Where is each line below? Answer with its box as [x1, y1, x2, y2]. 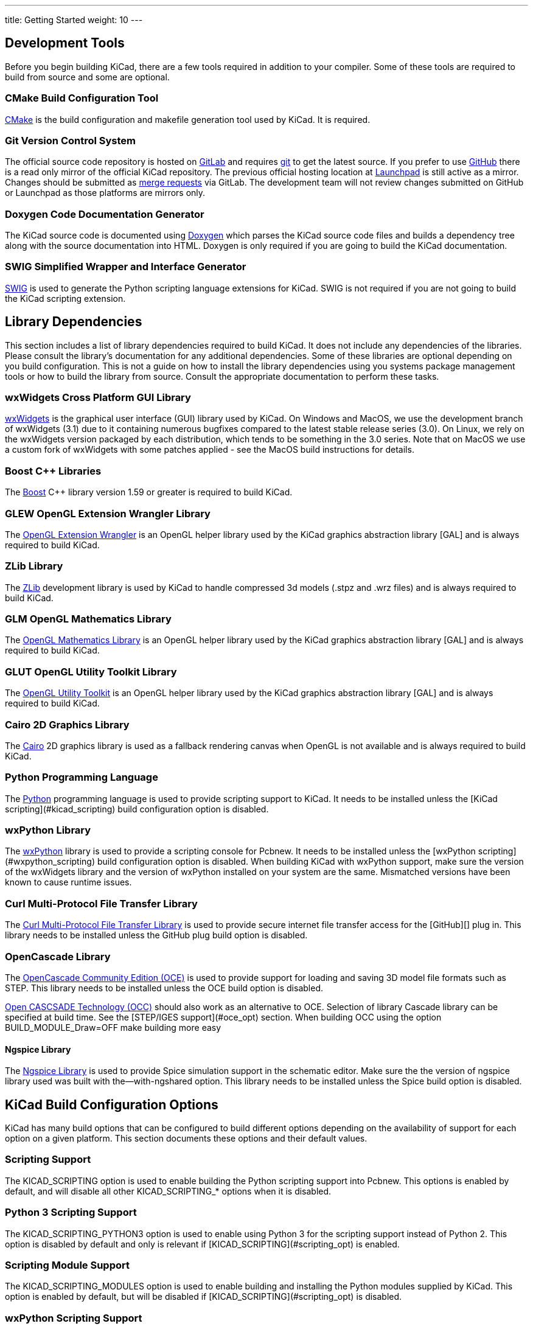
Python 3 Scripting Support [5, 1206, 137, 1219]
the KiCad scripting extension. [5, 293, 126, 304]
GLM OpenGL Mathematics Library [5, 613, 172, 626]
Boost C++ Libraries [5, 464, 102, 477]
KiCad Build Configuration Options [5, 1097, 218, 1112]
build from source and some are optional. [5, 71, 170, 82]
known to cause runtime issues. [5, 877, 132, 888]
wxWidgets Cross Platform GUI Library [5, 391, 191, 404]
